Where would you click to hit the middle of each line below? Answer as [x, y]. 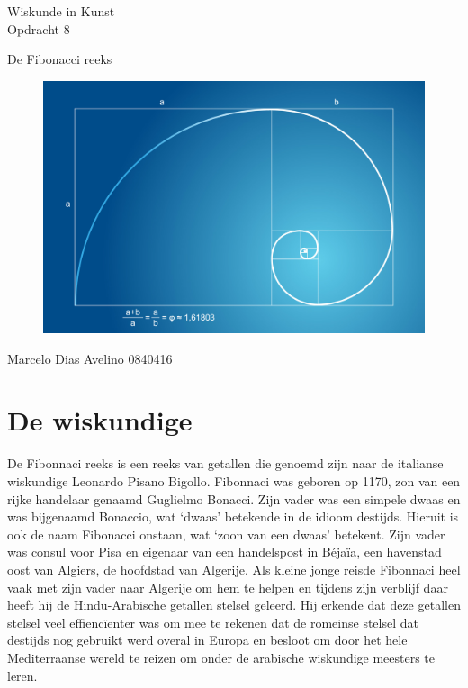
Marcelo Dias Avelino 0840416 [90, 358]
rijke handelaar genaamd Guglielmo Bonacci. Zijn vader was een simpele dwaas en [234, 498]
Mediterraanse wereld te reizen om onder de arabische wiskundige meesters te [221, 657]
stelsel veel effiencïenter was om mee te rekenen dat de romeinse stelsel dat [213, 622]
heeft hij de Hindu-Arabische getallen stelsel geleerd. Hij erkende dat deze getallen [234, 605]
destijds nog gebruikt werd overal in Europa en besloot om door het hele [207, 640]
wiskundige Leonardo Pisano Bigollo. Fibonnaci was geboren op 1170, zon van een [234, 481]
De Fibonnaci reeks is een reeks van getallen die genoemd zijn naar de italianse [225, 463]
